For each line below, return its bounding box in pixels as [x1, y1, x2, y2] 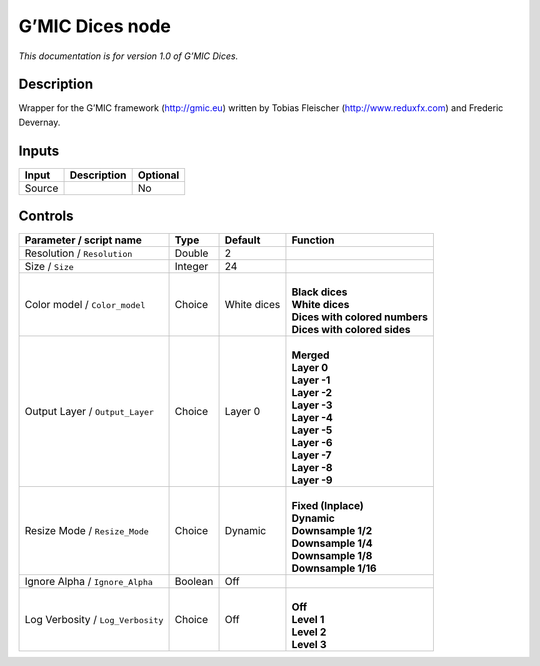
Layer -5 [291, 423, 333, 437]
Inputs [18, 142, 60, 159]
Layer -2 [291, 386, 333, 400]
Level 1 [291, 613, 325, 627]
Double [174, 246, 209, 260]
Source [24, 181, 59, 195]
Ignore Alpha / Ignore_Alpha [24, 575, 154, 589]
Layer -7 [291, 448, 332, 462]
